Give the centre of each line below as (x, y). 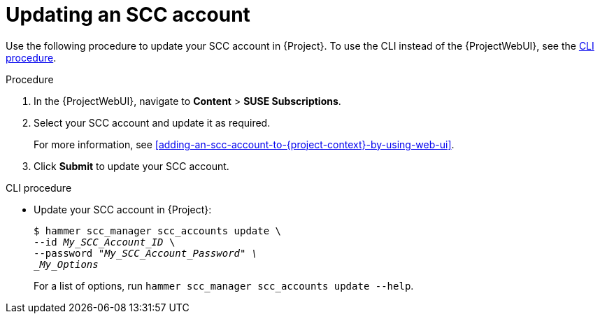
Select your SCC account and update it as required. (152, 122)
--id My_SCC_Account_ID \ (105, 242)
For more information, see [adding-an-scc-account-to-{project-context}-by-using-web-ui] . (244, 144)
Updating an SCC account (128, 15)
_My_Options (66, 264)
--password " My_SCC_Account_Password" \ (146, 253)
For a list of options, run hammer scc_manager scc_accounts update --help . (224, 285)
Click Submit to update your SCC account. (131, 166)
